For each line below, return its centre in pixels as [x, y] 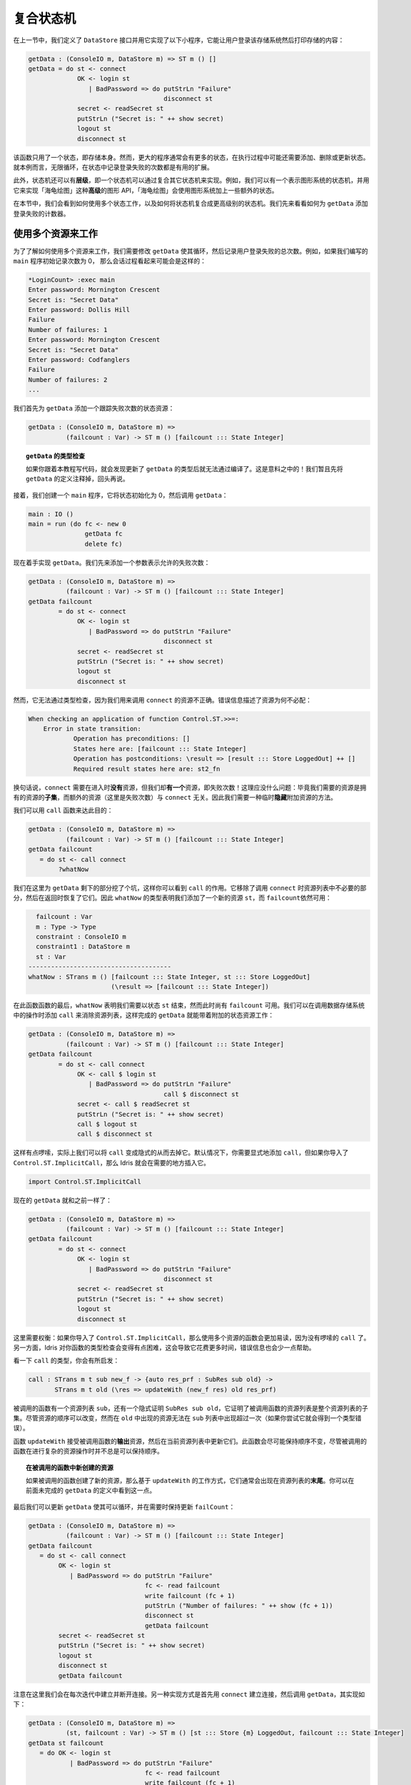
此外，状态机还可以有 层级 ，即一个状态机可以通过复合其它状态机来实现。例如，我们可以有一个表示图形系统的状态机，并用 [191, 180]
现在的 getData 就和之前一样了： [62, 1200]
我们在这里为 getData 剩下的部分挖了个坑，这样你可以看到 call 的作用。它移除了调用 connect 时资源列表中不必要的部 [190, 888]
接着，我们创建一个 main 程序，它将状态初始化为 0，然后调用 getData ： [121, 495]
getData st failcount [66, 1743]
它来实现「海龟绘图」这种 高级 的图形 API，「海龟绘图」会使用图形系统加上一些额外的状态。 [146, 190]
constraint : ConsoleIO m [81, 937]
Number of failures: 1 [68, 330]
